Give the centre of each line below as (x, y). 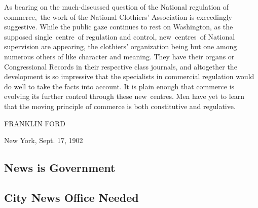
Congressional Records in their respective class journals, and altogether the (121, 66)
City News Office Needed (71, 197)
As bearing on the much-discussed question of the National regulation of (117, 7)
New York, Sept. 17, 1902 (44, 140)
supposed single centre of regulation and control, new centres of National (120, 36)
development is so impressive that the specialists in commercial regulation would (129, 76)
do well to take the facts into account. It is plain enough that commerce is (119, 86)
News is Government (60, 168)
